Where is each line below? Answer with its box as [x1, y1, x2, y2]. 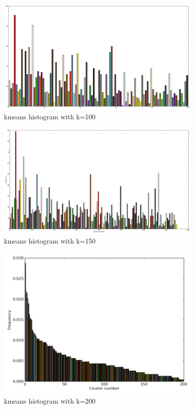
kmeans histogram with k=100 [4, 111, 96, 121]
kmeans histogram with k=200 [4, 395, 96, 406]
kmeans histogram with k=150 [4, 235, 96, 245]
